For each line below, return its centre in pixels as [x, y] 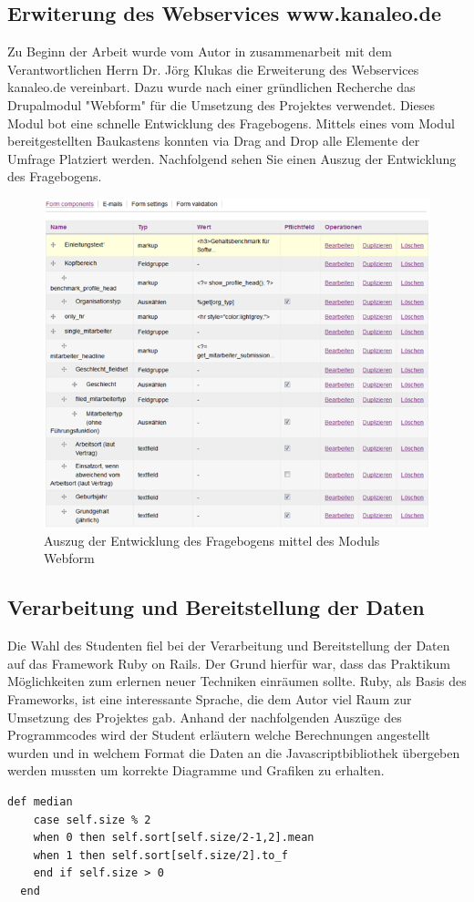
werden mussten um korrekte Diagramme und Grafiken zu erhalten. [196, 770]
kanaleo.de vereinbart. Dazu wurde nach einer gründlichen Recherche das [211, 87]
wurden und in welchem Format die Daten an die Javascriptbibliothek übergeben [234, 752]
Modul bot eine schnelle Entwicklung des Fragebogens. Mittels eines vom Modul [231, 123]
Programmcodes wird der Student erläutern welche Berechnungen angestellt [219, 735]
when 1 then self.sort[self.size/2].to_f [160, 855]
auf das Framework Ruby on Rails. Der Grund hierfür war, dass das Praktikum [229, 663]
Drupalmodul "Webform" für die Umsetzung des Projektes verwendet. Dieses [221, 104]
